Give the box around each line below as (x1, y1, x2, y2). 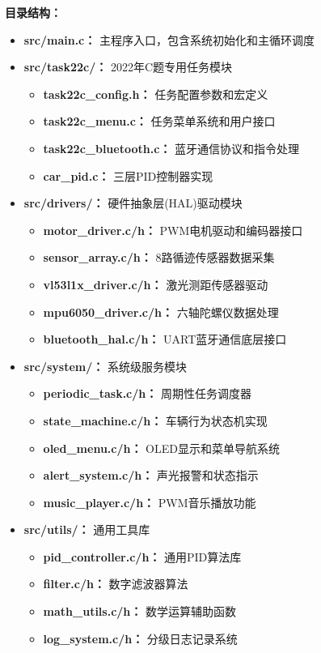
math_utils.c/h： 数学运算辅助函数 (43, 603, 236, 620)
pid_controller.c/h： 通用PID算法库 (43, 548, 242, 565)
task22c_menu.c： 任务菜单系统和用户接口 (43, 113, 276, 130)
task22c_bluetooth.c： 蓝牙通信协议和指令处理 (43, 139, 299, 156)
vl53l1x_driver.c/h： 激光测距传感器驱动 (43, 275, 268, 292)
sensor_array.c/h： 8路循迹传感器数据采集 (43, 249, 275, 266)
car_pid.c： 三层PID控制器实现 (43, 167, 213, 184)
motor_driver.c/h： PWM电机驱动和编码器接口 (43, 221, 303, 238)
